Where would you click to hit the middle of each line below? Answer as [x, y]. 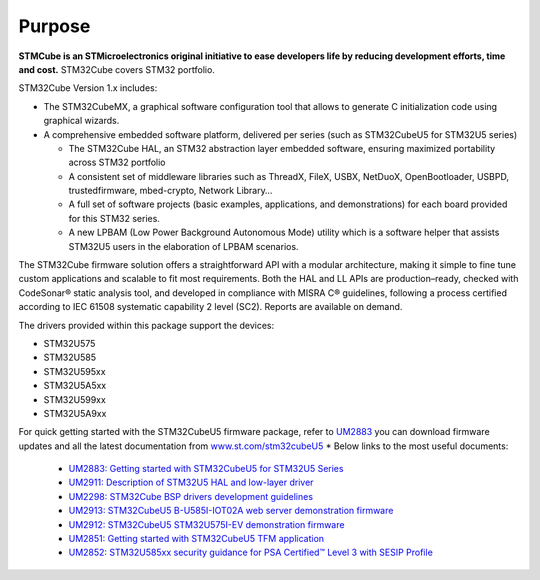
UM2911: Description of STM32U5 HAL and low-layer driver [191, 482]
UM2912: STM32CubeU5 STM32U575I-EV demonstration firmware [206, 524]
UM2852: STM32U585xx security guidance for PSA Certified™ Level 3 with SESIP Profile [251, 552]
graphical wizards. [81, 121]
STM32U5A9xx [75, 413]
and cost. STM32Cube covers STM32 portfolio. [116, 69]
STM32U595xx [74, 371]
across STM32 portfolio [117, 162]
